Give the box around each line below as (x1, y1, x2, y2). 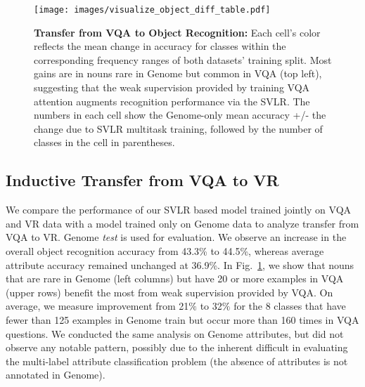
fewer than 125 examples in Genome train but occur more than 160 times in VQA (6, 312, 359, 327)
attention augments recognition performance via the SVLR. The (34, 93, 310, 108)
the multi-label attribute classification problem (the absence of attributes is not (6, 353, 348, 368)
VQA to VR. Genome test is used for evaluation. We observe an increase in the (6, 230, 347, 244)
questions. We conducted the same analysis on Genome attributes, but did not (6, 326, 344, 341)
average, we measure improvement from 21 (6, 299, 189, 313)
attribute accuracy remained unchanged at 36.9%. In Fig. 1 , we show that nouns (6, 257, 354, 272)
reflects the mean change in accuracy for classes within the (34, 39, 286, 53)
